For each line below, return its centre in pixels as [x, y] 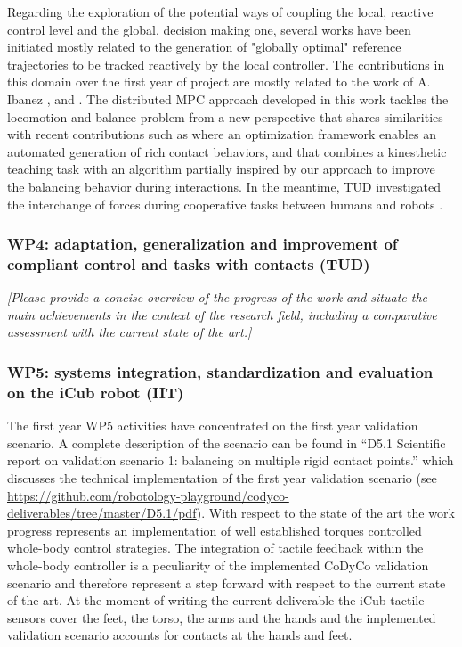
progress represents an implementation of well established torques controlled [215, 530]
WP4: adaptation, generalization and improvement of [203, 244]
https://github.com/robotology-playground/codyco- [148, 495]
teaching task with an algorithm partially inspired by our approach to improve [221, 169]
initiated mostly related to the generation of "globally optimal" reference [204, 47]
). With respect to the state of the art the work [325, 513]
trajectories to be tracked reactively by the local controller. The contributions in [226, 64]
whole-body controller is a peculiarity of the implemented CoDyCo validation [218, 565]
